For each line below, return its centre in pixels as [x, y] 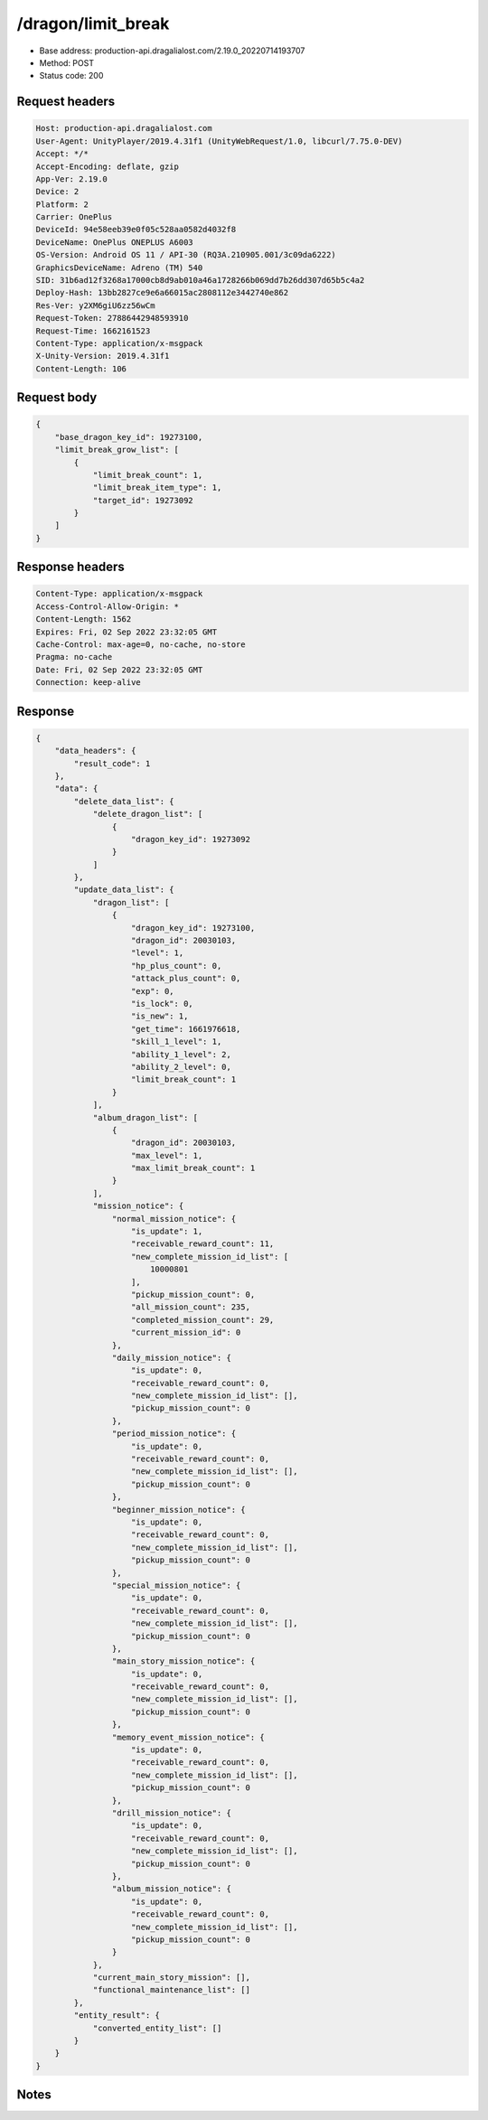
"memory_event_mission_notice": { [188, 1737]
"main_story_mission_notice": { [183, 1661]
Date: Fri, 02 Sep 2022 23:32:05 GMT [119, 670]
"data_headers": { [95, 751]
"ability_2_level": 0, [182, 1067]
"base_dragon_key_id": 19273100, [129, 437]
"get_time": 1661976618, [186, 1029]
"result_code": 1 [112, 763]
